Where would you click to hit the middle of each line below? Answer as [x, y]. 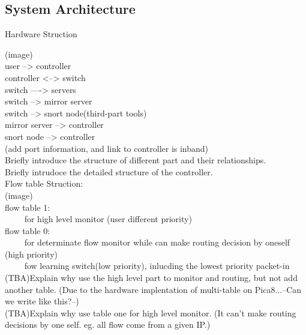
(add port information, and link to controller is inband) [107, 148]
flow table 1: [28, 207]
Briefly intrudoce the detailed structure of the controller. [109, 171]
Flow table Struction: [44, 183]
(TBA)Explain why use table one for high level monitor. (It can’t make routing [151, 312]
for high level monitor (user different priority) [108, 219]
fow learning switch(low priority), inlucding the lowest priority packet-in [157, 266]
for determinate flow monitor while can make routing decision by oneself [157, 242]
